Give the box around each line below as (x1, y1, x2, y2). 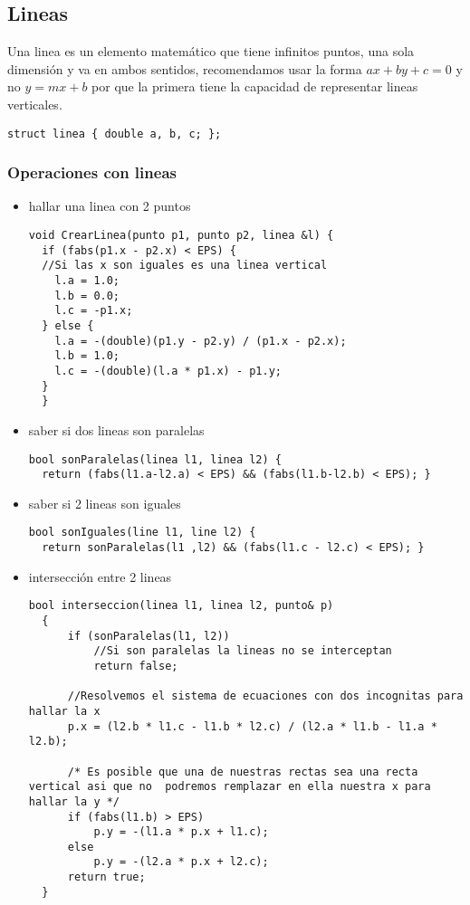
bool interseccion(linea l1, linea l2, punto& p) (28, 599, 334, 613)
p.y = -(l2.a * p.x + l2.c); (93, 855, 269, 869)
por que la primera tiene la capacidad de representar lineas (91, 77, 418, 96)
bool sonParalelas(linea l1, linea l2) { (28, 452, 282, 466)
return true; (67, 871, 146, 884)
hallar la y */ (28, 795, 120, 808)
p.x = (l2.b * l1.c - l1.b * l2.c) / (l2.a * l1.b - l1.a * (67, 719, 437, 733)
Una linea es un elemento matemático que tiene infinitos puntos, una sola (7, 42, 415, 61)
